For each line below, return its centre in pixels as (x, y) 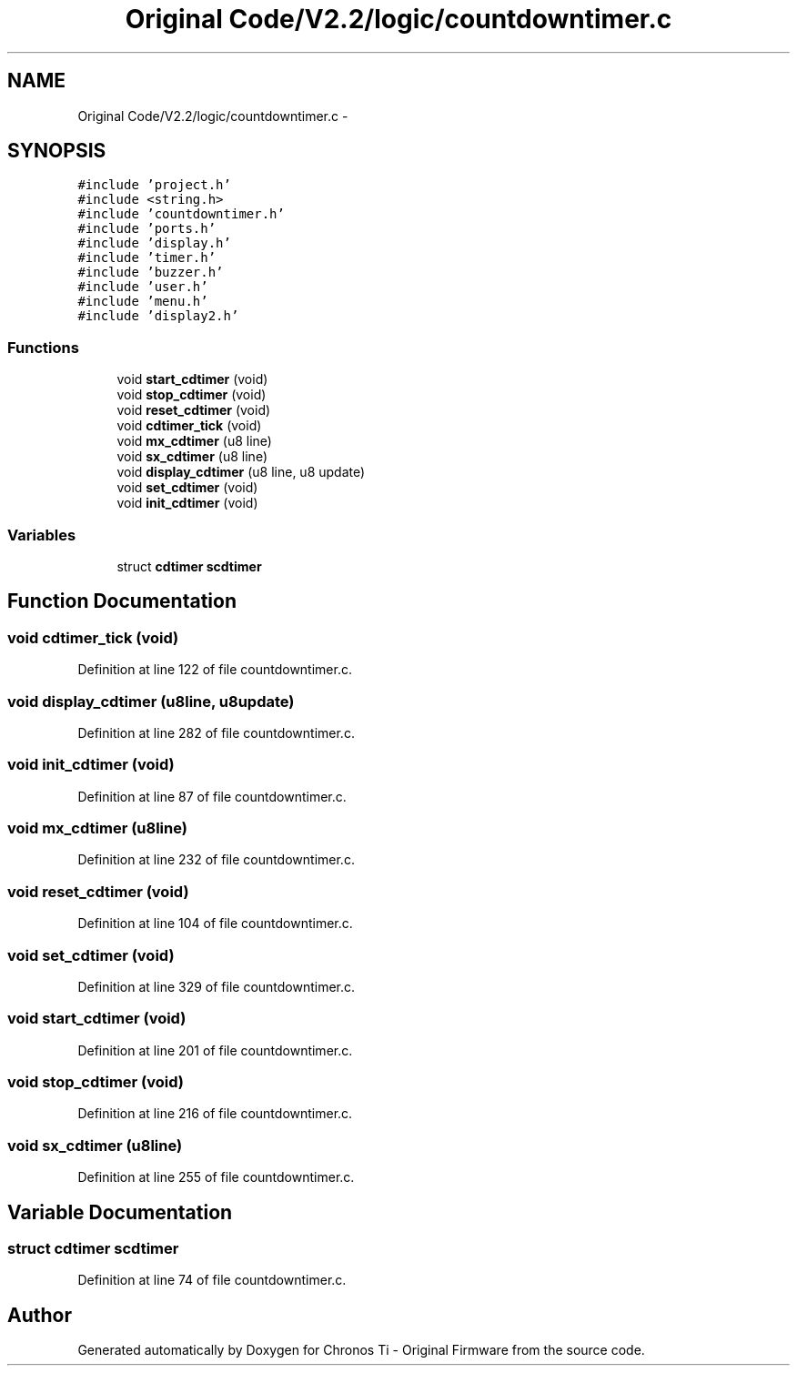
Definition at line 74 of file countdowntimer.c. (212, 1280)
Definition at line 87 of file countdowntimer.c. (212, 796)
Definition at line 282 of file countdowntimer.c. (216, 732)
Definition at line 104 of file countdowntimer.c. (215, 924)
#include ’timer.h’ (147, 258)
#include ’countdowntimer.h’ (181, 214)
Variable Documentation (120, 1212)
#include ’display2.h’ (158, 316)
